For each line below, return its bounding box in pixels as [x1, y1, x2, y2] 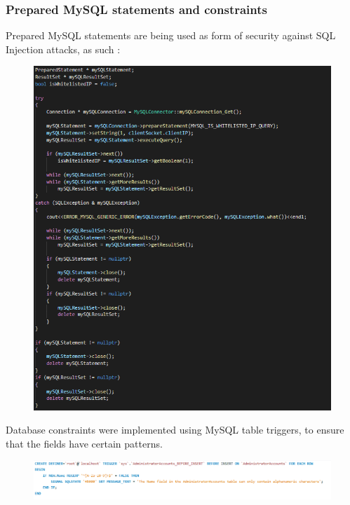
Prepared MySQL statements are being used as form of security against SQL [6, 28, 336, 43]
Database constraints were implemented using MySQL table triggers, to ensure [6, 422, 344, 437]
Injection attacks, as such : [6, 41, 121, 56]
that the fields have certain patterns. [6, 436, 163, 450]
